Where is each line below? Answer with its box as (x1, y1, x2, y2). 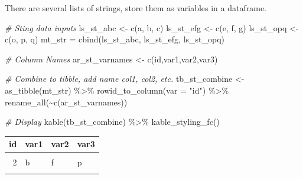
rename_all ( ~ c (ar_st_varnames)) (5, 95, 128, 108)
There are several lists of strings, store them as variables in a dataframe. (5, 2, 267, 14)
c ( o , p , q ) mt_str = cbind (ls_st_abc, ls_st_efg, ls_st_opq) (5, 33, 225, 45)
